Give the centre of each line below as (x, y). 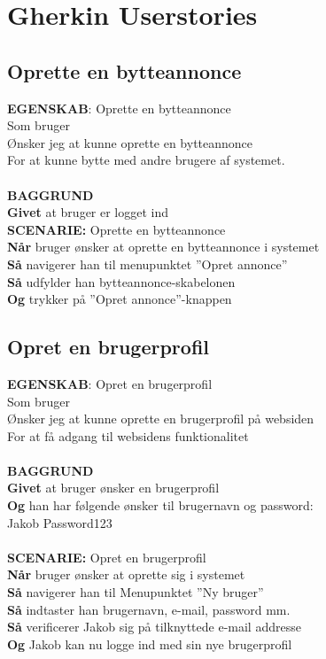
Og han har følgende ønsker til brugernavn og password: (160, 505)
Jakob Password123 (60, 522)
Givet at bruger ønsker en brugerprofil (113, 488)
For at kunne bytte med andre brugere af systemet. (146, 160)
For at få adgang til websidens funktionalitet (128, 435)
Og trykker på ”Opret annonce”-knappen (120, 299)
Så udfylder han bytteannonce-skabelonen (121, 281)
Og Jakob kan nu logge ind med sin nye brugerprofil (150, 643)
